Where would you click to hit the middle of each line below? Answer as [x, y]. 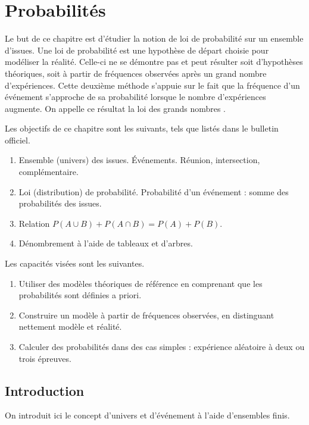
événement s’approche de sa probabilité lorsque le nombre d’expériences [135, 97]
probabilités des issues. [60, 203]
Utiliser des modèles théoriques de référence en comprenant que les [141, 283]
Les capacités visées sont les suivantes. [75, 263]
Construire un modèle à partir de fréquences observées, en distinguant [146, 315]
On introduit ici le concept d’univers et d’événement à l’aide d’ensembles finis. [147, 415]
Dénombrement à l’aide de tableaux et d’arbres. [106, 243]
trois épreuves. [45, 358]
